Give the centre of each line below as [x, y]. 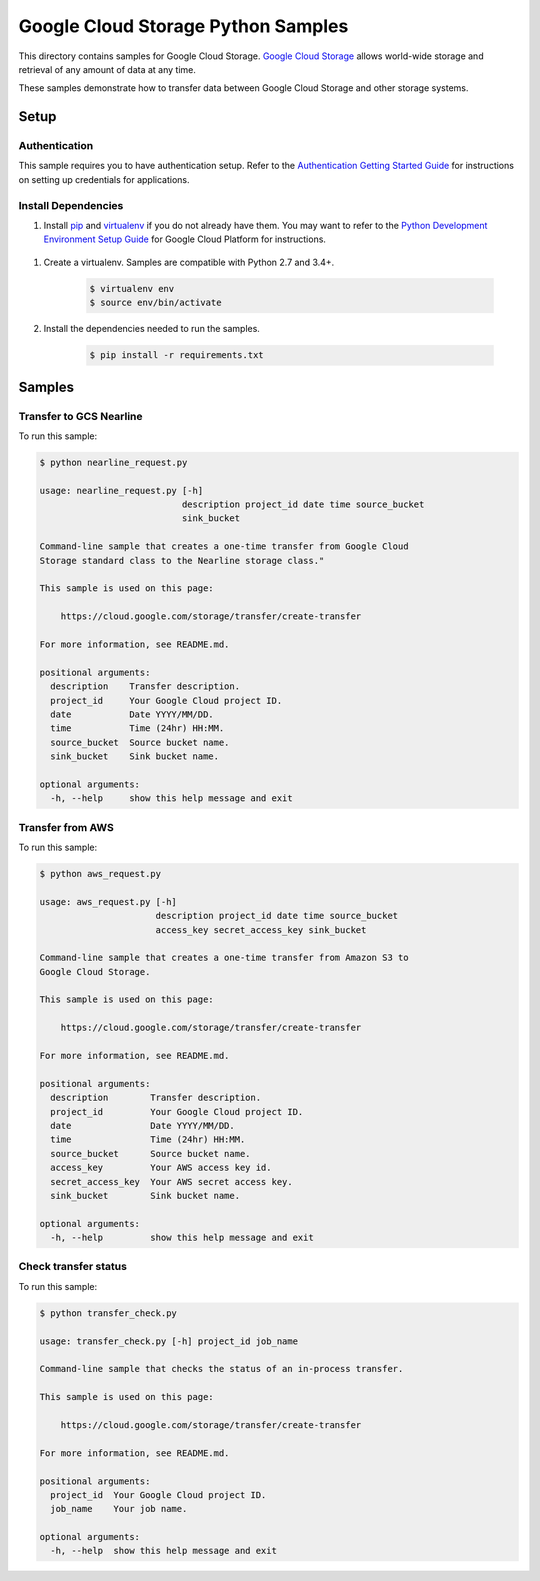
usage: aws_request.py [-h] [108, 901]
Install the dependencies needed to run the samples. [151, 329]
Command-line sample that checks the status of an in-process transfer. [221, 1369]
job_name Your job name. [119, 1509]
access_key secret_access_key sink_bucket [261, 929]
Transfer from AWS [66, 827]
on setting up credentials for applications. [104, 179]
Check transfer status [72, 1267]
